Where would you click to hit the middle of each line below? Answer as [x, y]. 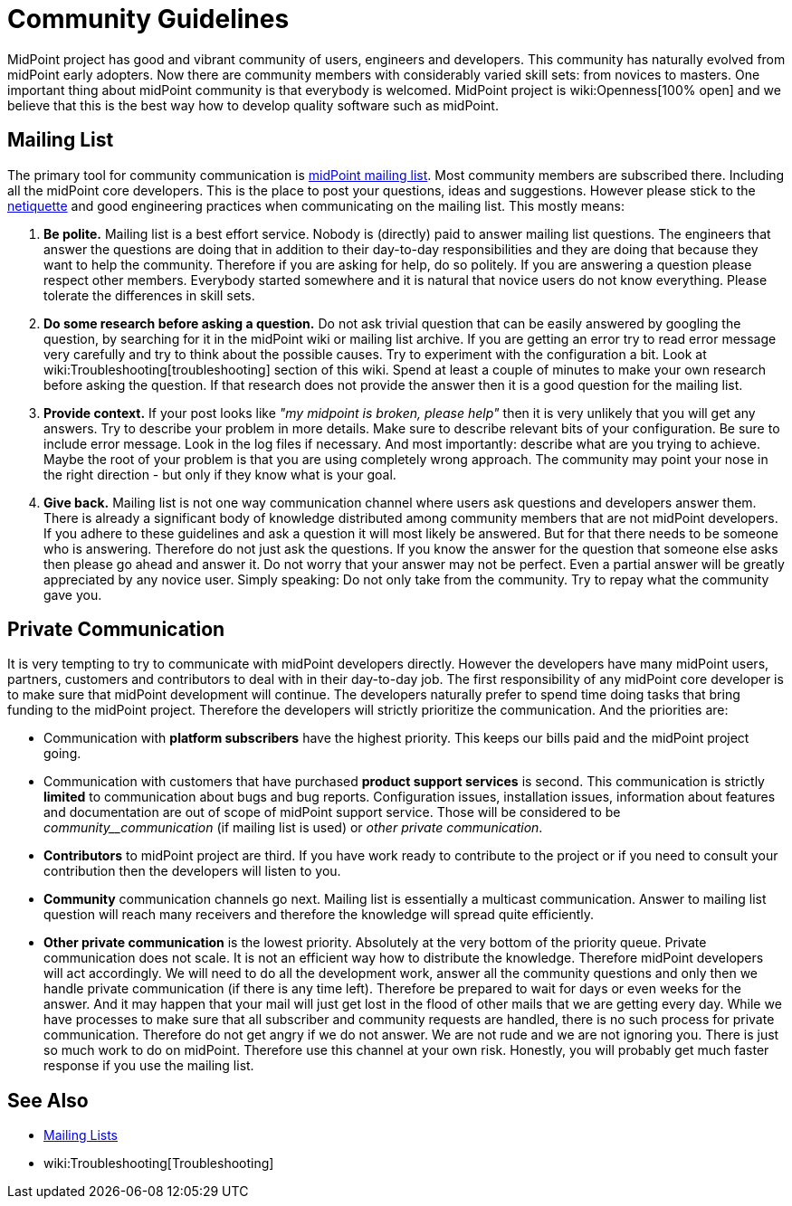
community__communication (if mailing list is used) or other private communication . [293, 828]
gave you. [73, 594]
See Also [48, 1100]
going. [62, 754]
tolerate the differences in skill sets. [149, 295]
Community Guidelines [148, 19]
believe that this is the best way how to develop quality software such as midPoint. [253, 105]
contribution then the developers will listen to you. [192, 871]
